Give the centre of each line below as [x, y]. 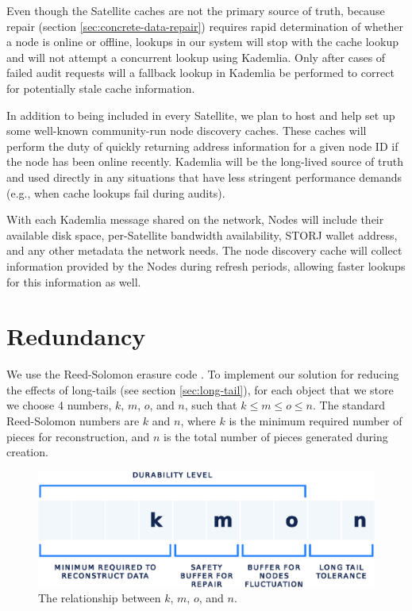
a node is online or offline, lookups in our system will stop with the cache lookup [202, 42]
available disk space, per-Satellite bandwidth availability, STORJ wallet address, [202, 234]
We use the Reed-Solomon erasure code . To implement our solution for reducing [203, 374]
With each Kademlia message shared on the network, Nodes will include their [195, 219]
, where [198, 421]
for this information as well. [74, 281]
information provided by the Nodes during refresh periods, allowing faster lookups [206, 265]
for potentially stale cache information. [101, 88]
